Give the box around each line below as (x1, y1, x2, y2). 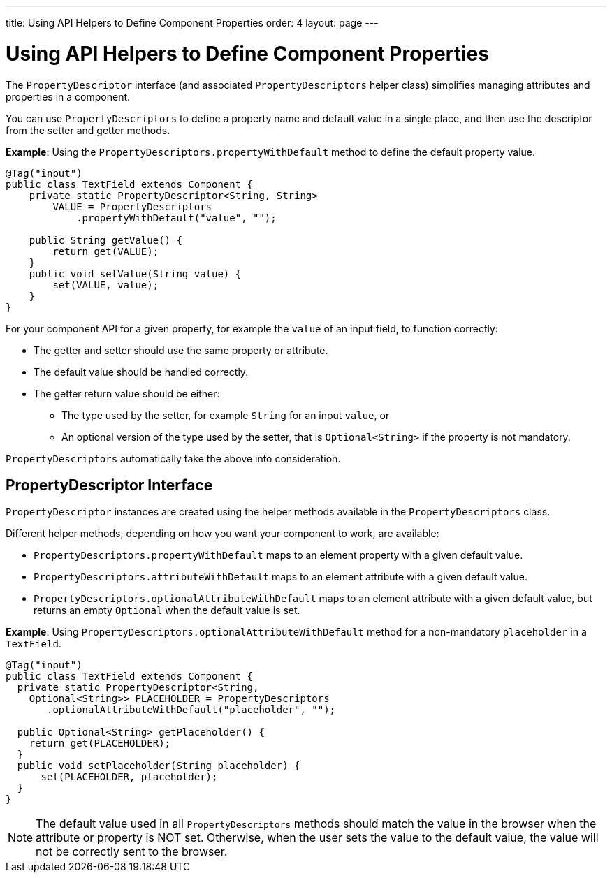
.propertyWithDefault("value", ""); (76, 212, 277, 224)
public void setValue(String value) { (29, 268, 242, 279)
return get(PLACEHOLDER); (29, 738, 171, 749)
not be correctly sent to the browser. (36, 844, 228, 859)
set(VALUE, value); (52, 279, 159, 291)
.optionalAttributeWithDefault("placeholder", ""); (47, 704, 336, 716)
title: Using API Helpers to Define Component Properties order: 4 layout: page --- (6, 17, 379, 29)
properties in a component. (6, 90, 131, 103)
